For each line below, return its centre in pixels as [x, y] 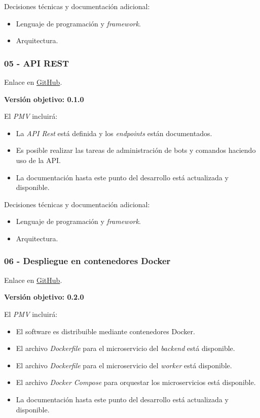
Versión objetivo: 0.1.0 [44, 99]
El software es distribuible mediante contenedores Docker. [105, 331]
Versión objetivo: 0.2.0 [44, 297]
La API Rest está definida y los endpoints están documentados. [114, 133]
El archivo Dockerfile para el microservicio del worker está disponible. [124, 365]
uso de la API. [38, 160]
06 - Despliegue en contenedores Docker [87, 261]
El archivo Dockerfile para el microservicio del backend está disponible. [125, 348]
